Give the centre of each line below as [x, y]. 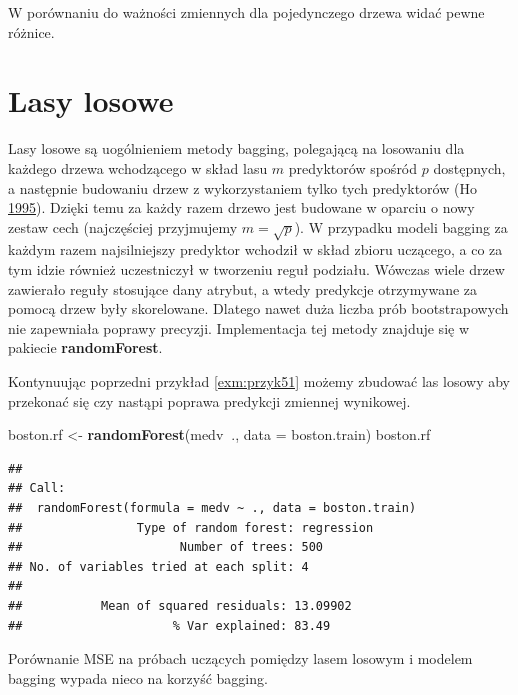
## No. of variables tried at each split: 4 [158, 566]
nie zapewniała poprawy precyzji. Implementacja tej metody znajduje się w [239, 327]
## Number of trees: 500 [165, 547]
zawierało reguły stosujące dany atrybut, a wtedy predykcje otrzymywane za [243, 288]
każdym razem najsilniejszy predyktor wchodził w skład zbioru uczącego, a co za [255, 249]
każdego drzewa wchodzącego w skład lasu [138, 167]
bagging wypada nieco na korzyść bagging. [138, 677]
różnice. [31, 31]
